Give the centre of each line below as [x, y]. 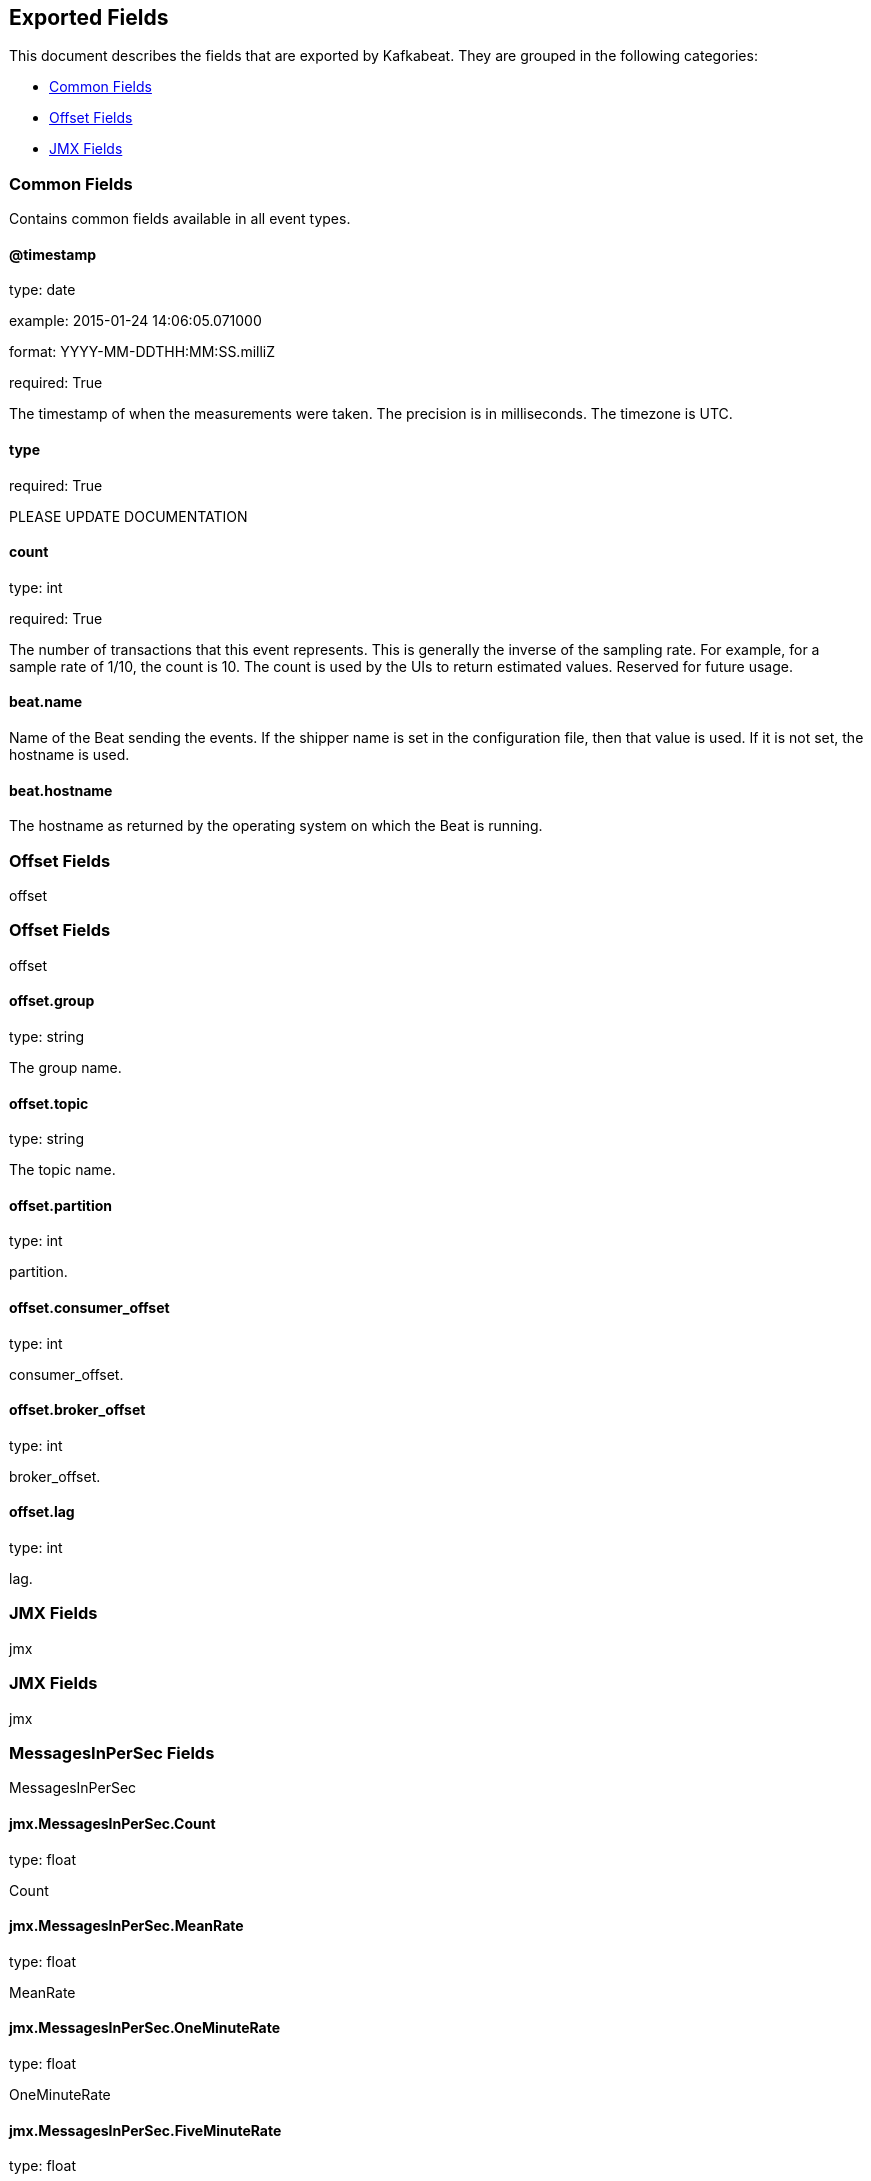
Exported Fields [89, 17]
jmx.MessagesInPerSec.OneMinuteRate [145, 2028]
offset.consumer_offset [89, 1308]
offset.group [52, 1001]
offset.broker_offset [77, 1410]
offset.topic [49, 1103]
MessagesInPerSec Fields [112, 1752]
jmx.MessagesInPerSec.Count [112, 1823]
